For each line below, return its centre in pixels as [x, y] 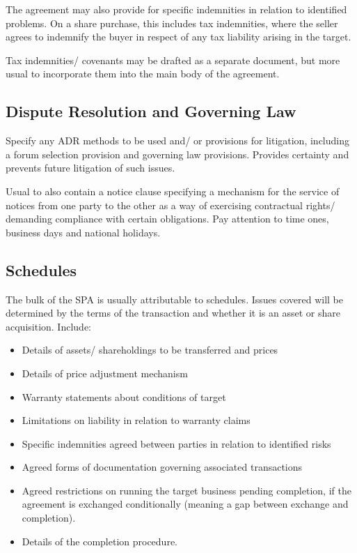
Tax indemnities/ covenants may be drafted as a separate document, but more [173, 60]
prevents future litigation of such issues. [90, 168]
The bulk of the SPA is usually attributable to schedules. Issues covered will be [174, 299]
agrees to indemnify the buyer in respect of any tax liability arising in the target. [178, 37]
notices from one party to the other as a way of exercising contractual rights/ [170, 205]
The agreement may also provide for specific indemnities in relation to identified [176, 9]
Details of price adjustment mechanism [105, 373]
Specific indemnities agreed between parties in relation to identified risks [176, 443]
